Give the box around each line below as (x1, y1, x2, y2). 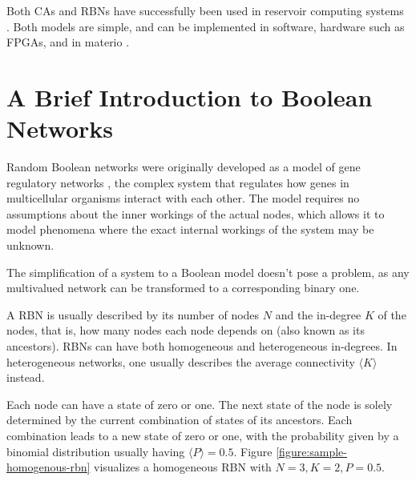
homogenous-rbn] (6, 459, 91, 475)
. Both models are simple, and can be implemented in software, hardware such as (6, 18, 405, 34)
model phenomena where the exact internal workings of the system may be (6, 221, 374, 238)
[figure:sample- (276, 443, 347, 459)
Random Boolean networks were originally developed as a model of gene (6, 158, 361, 175)
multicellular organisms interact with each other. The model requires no (6, 190, 360, 206)
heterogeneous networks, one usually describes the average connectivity (6, 353, 355, 370)
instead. (6, 369, 45, 386)
